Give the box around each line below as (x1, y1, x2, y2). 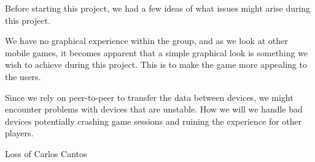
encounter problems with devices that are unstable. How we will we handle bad (5, 103, 303, 116)
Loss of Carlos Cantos (5, 147, 87, 160)
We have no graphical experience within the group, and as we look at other (5, 34, 288, 47)
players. (5, 127, 34, 139)
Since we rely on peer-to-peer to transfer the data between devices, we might (5, 90, 294, 103)
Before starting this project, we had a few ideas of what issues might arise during (5, 2, 311, 14)
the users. (5, 70, 41, 83)
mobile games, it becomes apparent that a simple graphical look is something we (5, 46, 308, 59)
